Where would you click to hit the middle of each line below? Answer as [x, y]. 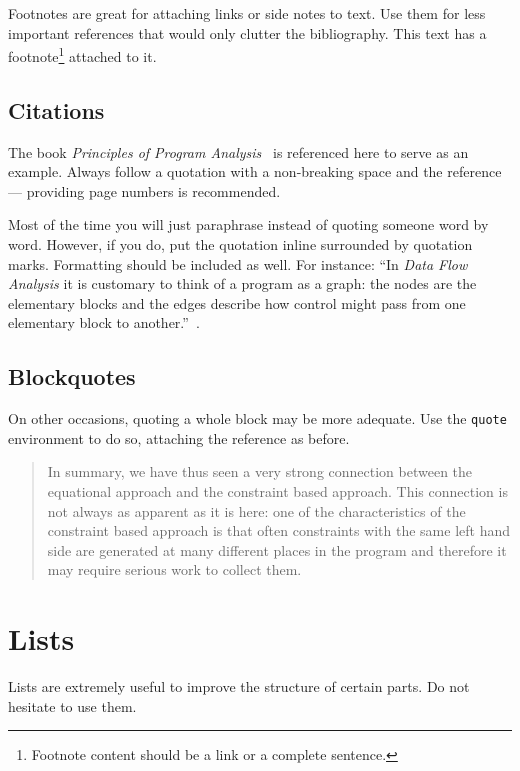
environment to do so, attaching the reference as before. [179, 437]
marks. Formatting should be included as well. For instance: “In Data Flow [238, 263]
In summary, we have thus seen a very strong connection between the [260, 471]
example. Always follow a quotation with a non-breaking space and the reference [255, 171]
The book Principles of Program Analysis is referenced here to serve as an [238, 151]
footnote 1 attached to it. [82, 54]
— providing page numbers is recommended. [144, 190]
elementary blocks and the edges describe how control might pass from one [237, 302]
